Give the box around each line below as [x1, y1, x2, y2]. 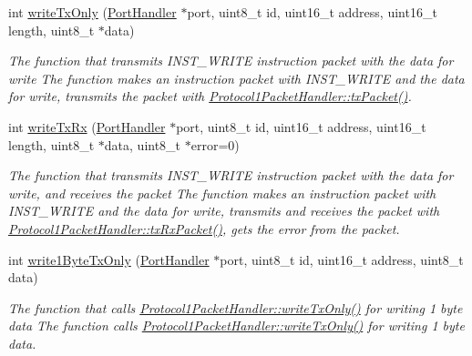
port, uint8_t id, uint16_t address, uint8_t [220, 249, 464, 269]
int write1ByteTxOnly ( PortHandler [8, 249, 210, 269]
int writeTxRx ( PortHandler [8, 117, 166, 136]
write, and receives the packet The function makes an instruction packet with [8, 183, 436, 202]
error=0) [190, 135, 240, 154]
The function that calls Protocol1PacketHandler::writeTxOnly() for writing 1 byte [8, 298, 463, 317]
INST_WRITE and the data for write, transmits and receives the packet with [8, 201, 440, 220]
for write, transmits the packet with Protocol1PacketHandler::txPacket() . [8, 86, 412, 106]
